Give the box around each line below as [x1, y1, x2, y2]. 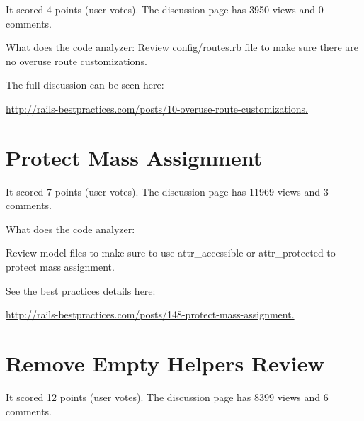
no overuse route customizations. [6, 53, 147, 68]
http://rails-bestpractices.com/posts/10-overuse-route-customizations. [6, 101, 308, 116]
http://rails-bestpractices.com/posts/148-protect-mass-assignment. [6, 307, 295, 322]
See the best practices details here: [6, 283, 156, 298]
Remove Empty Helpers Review [6, 349, 324, 378]
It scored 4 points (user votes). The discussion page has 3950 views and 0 [6, 2, 324, 16]
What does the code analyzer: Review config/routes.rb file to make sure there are [6, 40, 359, 55]
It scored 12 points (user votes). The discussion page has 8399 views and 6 [6, 389, 329, 404]
